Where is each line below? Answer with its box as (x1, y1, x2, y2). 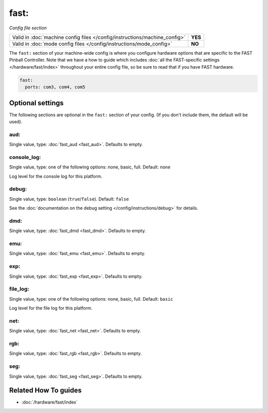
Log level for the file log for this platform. (9, 305, 93, 311)
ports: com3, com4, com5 (25, 84, 85, 90)
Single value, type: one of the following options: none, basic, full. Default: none (9, 164, 171, 170)
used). (9, 118, 22, 124)
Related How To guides (9, 386, 82, 395)
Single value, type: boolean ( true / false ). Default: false (9, 196, 129, 202)
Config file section (9, 25, 47, 31)
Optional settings (9, 98, 64, 107)
